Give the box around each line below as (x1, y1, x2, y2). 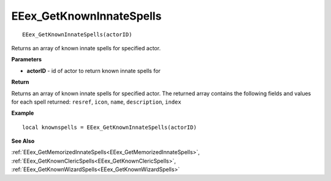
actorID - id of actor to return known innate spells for (26, 67, 161, 74)
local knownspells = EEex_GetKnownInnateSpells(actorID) (22, 123, 197, 131)
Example (11, 109, 34, 117)
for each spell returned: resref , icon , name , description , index (11, 98, 181, 106)
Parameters (11, 56, 42, 63)
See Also (11, 137, 35, 145)
